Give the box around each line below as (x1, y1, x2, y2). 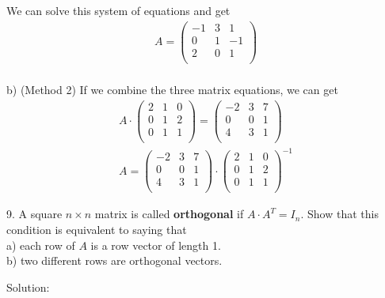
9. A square (6, 206, 63, 222)
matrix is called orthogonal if (94, 206, 244, 222)
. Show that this (300, 206, 379, 222)
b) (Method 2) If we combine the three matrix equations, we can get (6, 81, 338, 97)
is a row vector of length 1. (90, 236, 221, 253)
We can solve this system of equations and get (6, 2, 231, 18)
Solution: (6, 278, 50, 295)
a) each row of (6, 236, 75, 253)
